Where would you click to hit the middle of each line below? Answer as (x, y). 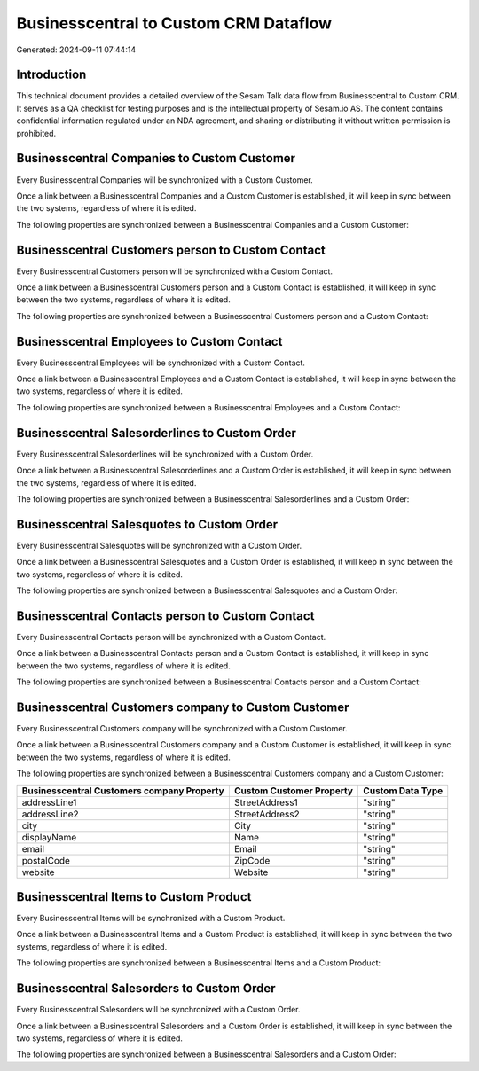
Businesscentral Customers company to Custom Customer (183, 707)
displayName (49, 837)
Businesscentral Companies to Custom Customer (156, 158)
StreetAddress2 (267, 814)
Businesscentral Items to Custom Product (134, 897)
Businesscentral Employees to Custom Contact (149, 341)
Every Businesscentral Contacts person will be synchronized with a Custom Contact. (171, 637)
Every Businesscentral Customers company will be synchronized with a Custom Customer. (182, 728)
